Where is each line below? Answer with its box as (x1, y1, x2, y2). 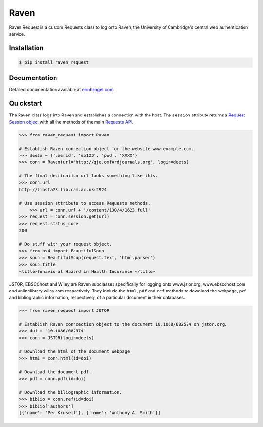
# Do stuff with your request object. (19, 241, 112, 247)
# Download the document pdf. (19, 369, 92, 375)
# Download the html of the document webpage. (19, 349, 132, 354)
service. (9, 31, 25, 37)
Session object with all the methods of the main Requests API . (9, 119, 133, 125)
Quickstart (9, 99, 42, 108)
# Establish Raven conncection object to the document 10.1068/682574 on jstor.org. (19, 322, 227, 327)
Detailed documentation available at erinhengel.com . (9, 87, 115, 93)
